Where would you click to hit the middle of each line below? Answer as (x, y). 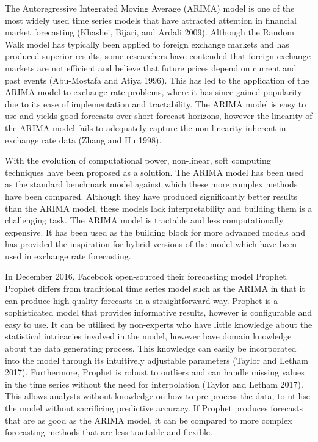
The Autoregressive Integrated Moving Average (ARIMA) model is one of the (150, 8)
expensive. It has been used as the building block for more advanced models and (155, 232)
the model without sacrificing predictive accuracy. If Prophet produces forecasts (154, 408)
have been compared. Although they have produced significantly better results (151, 196)
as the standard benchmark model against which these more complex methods (151, 184)
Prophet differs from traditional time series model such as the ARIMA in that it (155, 288)
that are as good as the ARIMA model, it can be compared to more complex (149, 420)
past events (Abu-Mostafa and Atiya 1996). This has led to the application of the (157, 80)
